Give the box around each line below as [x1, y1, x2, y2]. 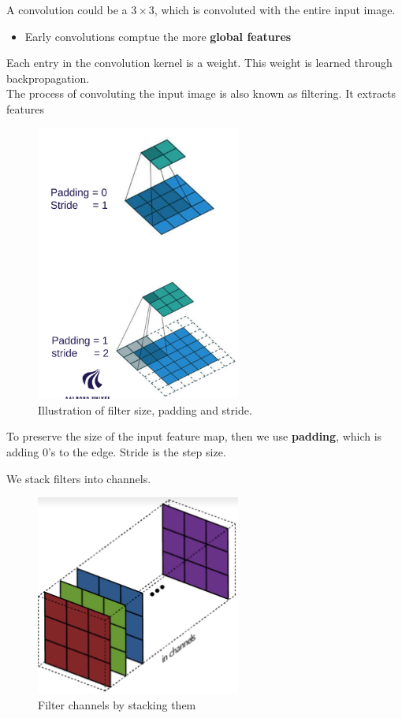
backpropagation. [6, 69, 90, 86]
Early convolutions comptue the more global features [24, 28, 292, 44]
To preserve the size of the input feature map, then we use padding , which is [6, 428, 382, 445]
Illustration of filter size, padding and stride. [38, 401, 252, 418]
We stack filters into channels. [6, 470, 151, 486]
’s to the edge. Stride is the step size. [47, 444, 226, 459]
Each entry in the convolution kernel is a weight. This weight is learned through [6, 54, 393, 71]
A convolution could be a [6, 2, 128, 17]
